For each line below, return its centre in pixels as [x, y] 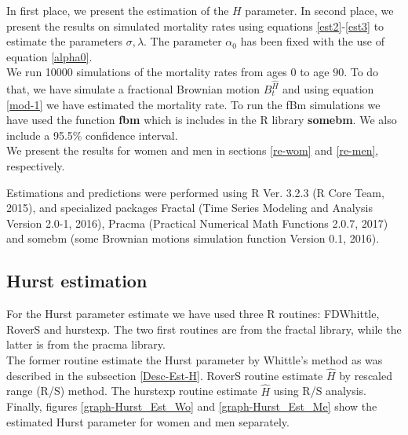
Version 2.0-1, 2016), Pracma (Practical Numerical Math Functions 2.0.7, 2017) [197, 223]
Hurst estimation [77, 281]
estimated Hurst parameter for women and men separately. [148, 421]
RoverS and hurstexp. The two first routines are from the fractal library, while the [204, 329]
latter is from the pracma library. [86, 344]
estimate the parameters [64, 41]
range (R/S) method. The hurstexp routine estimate [132, 391]
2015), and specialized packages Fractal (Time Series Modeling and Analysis [189, 208]
